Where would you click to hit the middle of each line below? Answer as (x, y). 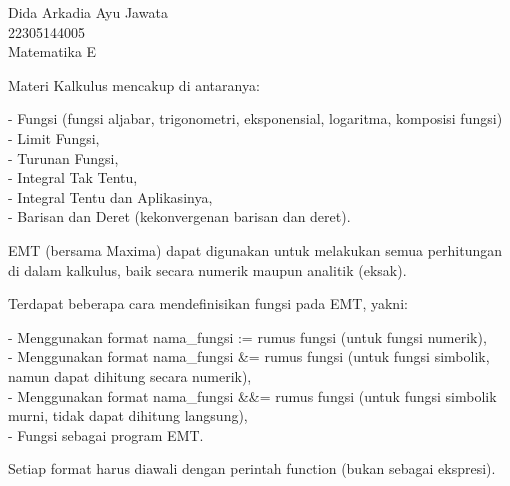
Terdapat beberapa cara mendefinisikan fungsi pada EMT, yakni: (208, 303)
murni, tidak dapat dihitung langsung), (128, 415)
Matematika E (52, 51)
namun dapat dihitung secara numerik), (130, 375)
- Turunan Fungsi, (63, 157)
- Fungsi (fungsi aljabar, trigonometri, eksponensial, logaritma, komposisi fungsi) (255, 118)
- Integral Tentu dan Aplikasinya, (110, 196)
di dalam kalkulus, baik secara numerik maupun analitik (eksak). (207, 269)
